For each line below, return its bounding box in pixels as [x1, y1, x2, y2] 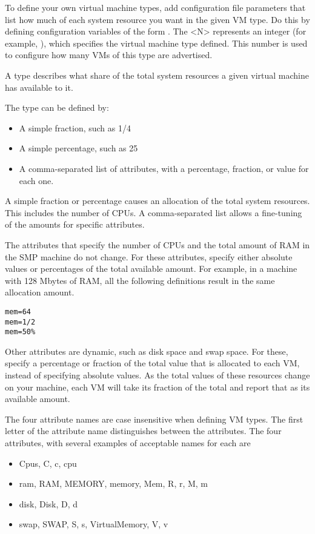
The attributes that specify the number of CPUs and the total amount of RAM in [5, 238, 310, 251]
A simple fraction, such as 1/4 [19, 121, 131, 134]
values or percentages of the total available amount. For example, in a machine [5, 262, 297, 275]
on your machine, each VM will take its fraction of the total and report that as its [5, 380, 310, 393]
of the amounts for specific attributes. [5, 218, 145, 231]
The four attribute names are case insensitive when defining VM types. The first [5, 412, 303, 425]
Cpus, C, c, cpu [19, 457, 77, 469]
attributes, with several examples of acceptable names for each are [5, 437, 251, 449]
